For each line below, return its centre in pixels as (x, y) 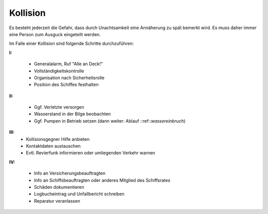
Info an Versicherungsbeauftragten (70, 173)
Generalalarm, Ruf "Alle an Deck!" (68, 64)
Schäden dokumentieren (59, 187)
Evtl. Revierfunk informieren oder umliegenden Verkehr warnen (91, 153)
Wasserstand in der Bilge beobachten (72, 114)
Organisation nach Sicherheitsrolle (69, 78)
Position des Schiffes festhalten (66, 85)
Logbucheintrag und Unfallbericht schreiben (79, 194)
